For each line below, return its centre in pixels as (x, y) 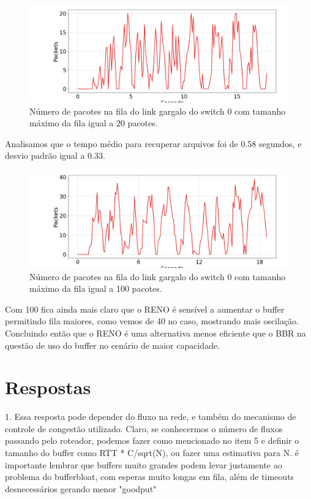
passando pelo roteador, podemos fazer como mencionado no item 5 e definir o (152, 440)
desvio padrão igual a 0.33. (55, 155)
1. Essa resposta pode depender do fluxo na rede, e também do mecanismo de (151, 417)
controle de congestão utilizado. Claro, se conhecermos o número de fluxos (144, 428)
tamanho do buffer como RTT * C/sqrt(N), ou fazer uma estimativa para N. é (152, 453)
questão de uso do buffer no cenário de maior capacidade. (113, 345)
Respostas (48, 387)
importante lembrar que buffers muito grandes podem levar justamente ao (144, 464)
